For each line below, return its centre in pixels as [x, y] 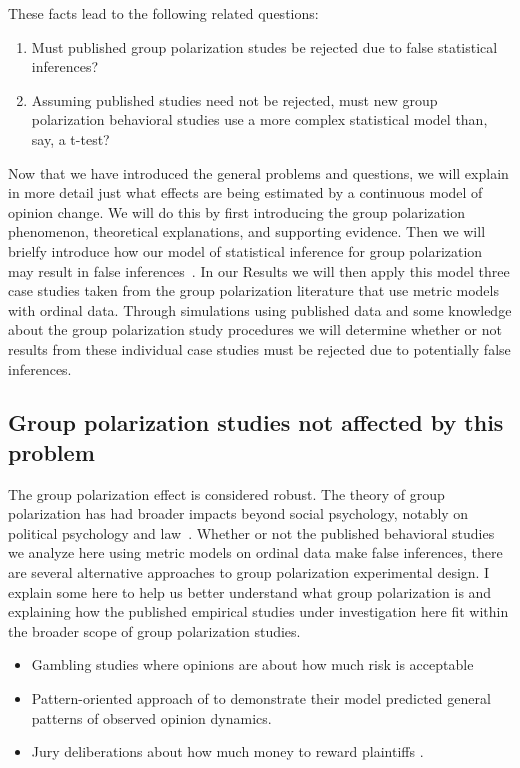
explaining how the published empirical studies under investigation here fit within [258, 611]
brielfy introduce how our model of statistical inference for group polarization [245, 250]
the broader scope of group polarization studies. [154, 630]
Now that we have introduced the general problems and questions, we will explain [258, 172]
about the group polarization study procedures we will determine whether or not [255, 329]
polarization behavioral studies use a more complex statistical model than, [259, 119]
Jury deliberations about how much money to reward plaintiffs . [227, 751]
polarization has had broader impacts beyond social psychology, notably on [238, 513]
